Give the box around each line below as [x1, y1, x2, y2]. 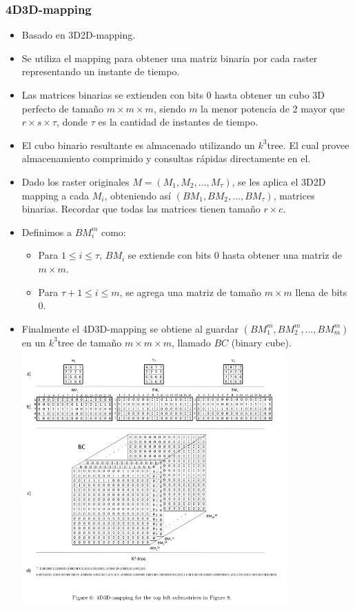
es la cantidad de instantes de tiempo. [98, 115, 258, 129]
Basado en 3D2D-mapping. [21, 28, 136, 42]
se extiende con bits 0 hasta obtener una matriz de [128, 248, 343, 262]
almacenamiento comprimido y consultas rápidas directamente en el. [21, 151, 311, 166]
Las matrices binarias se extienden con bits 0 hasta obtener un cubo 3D [21, 88, 325, 101]
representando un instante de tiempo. [21, 64, 180, 79]
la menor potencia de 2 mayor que [201, 101, 345, 115]
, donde [56, 115, 88, 129]
